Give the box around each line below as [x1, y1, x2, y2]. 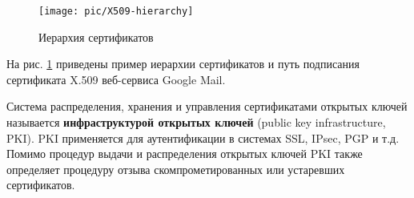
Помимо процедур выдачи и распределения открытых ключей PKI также [6, 145, 363, 162]
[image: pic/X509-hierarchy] [38, 6, 194, 17]
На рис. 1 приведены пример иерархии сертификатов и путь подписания [6, 55, 360, 72]
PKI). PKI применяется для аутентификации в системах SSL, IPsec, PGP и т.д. [6, 129, 400, 146]
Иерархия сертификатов [38, 28, 154, 45]
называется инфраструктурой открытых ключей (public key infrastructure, [6, 114, 386, 131]
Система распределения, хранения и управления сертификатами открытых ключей [6, 98, 408, 115]
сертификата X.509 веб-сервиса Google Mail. [6, 71, 226, 87]
